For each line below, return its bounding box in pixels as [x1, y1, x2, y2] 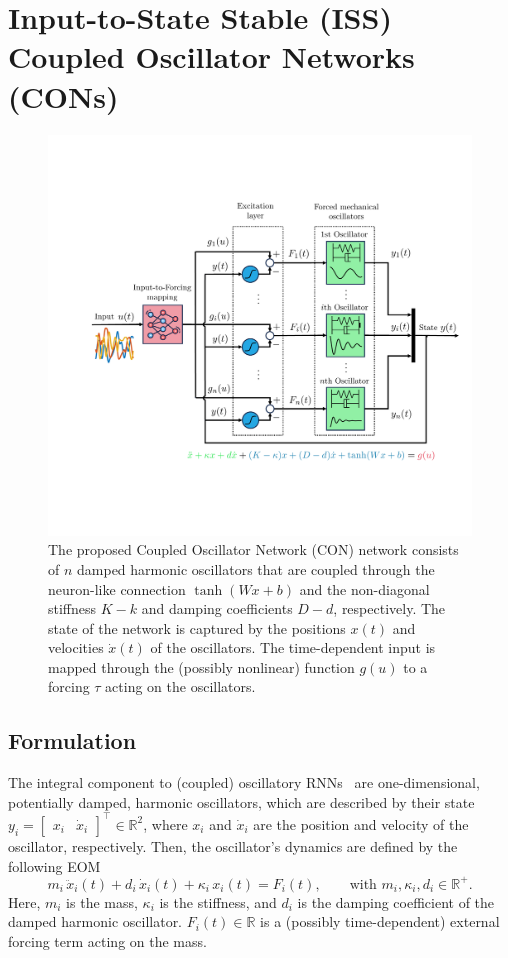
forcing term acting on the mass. [8, 930, 207, 951]
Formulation [8, 725, 137, 756]
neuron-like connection [48, 578, 186, 599]
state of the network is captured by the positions [48, 617, 346, 638]
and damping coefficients [141, 598, 293, 619]
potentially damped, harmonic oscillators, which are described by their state [8, 791, 475, 812]
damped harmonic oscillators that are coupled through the [77, 558, 435, 579]
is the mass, [66, 891, 138, 912]
